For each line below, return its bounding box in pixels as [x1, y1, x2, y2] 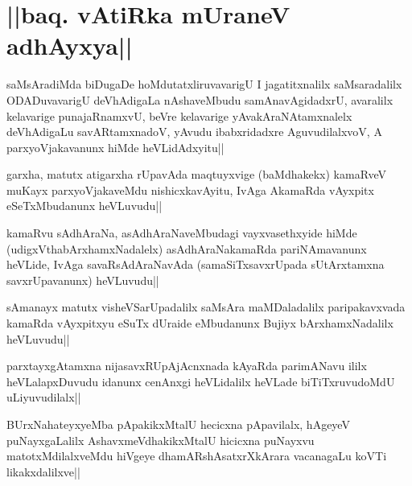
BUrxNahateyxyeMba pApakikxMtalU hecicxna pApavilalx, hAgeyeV [6, 416, 350, 432]
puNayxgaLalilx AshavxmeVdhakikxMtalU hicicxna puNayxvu [6, 431, 315, 448]
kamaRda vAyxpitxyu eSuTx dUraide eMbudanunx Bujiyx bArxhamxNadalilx [6, 315, 393, 332]
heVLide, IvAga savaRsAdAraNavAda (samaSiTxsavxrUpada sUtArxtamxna [6, 256, 385, 273]
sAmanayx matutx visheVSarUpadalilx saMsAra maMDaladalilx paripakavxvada [6, 299, 406, 315]
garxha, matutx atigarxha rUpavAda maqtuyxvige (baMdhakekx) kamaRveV [6, 166, 387, 183]
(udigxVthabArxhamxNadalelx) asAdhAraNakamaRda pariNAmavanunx [6, 240, 367, 257]
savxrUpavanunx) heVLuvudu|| [6, 271, 159, 288]
